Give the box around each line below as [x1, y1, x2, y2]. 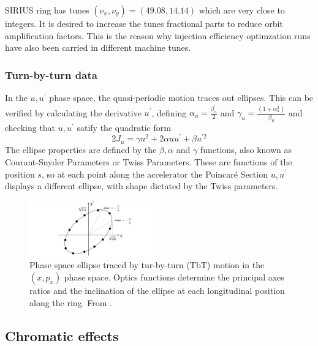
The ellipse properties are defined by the [5, 143, 157, 156]
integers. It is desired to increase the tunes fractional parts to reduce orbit [5, 17, 283, 29]
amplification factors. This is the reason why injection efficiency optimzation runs [5, 29, 311, 42]
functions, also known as [200, 143, 292, 156]
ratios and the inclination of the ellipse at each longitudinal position [29, 284, 285, 297]
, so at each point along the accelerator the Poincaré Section [41, 167, 268, 180]
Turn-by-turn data [5, 67, 97, 82]
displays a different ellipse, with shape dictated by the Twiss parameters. [5, 179, 278, 192]
